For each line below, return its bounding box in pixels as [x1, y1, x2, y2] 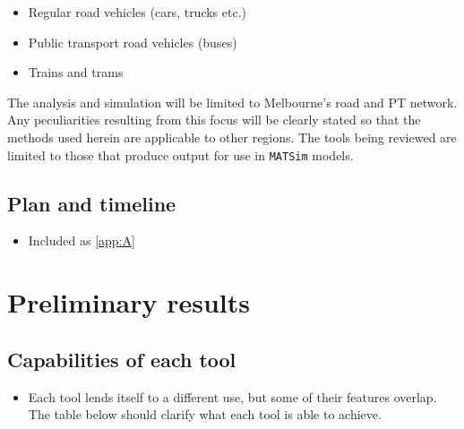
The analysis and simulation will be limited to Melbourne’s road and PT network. [7, 92, 458, 111]
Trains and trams [28, 63, 124, 82]
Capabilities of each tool [7, 345, 236, 373]
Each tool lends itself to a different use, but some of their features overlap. [28, 387, 437, 406]
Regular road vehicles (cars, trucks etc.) [28, 3, 247, 21]
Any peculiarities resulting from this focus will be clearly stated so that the [7, 110, 421, 129]
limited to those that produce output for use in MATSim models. [7, 145, 354, 164]
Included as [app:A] [28, 231, 135, 250]
